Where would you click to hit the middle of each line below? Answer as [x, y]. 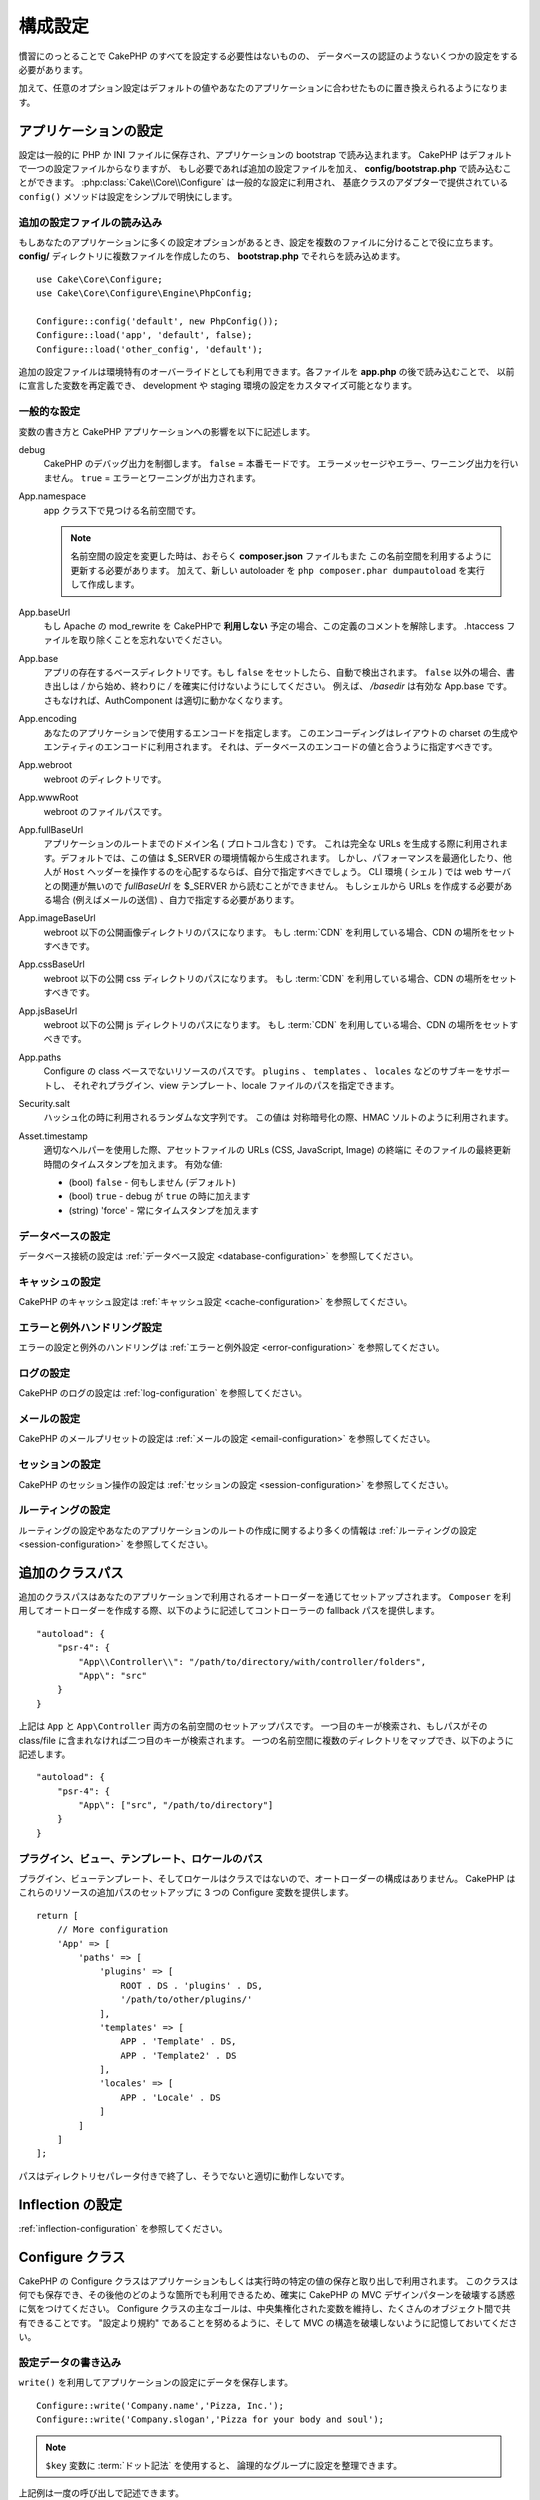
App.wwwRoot [48, 797]
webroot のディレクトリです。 [105, 779]
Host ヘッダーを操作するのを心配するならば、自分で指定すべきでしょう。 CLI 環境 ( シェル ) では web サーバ [287, 872]
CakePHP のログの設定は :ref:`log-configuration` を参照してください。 [163, 1393]
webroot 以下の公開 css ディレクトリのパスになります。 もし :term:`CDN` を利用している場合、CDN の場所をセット [280, 978]
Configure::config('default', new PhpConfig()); [157, 321]
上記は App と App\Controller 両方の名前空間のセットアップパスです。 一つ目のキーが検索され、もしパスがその [253, 1726]
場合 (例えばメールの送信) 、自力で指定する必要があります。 [175, 899]
